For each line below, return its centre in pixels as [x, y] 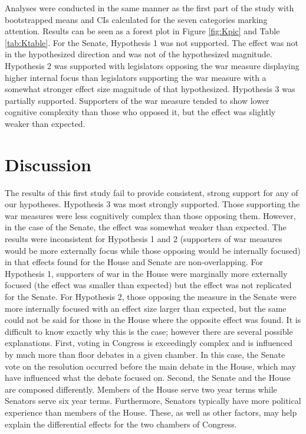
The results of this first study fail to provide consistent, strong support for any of [152, 192]
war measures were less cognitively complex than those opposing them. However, [150, 215]
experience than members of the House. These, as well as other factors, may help [151, 412]
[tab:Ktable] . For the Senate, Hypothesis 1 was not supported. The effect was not [152, 42]
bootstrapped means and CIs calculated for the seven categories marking [136, 19]
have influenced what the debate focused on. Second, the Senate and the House [148, 378]
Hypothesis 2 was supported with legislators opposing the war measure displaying [152, 65]
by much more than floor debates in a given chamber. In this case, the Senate [145, 354]
